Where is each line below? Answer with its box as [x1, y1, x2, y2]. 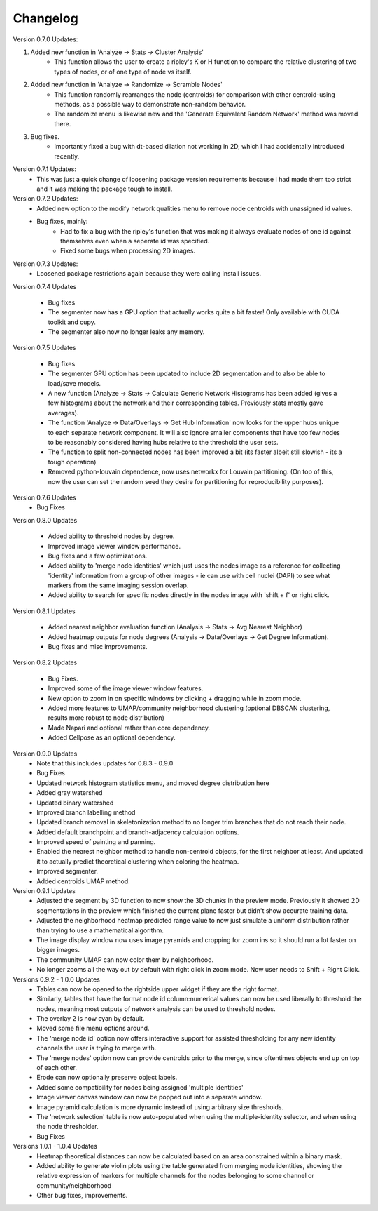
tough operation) [48, 457, 97, 466]
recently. [54, 152, 80, 161]
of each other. [36, 1064, 77, 1072]
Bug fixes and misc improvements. [48, 643, 148, 651]
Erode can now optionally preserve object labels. [36, 1073, 178, 1082]
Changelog [13, 11, 78, 26]
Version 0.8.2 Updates [13, 658, 78, 667]
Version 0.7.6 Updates [13, 493, 76, 502]
